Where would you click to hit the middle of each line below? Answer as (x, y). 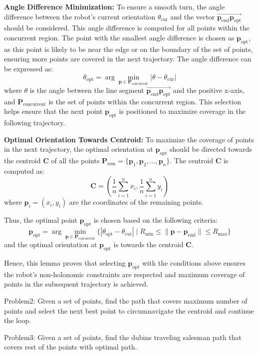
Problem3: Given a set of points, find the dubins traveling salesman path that (123, 337)
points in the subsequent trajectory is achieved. (76, 284)
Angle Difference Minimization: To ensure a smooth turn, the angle (115, 6)
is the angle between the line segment (87, 90)
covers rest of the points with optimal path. (71, 347)
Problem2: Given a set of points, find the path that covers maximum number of (126, 301)
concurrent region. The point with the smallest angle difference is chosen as (119, 37)
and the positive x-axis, (209, 90)
